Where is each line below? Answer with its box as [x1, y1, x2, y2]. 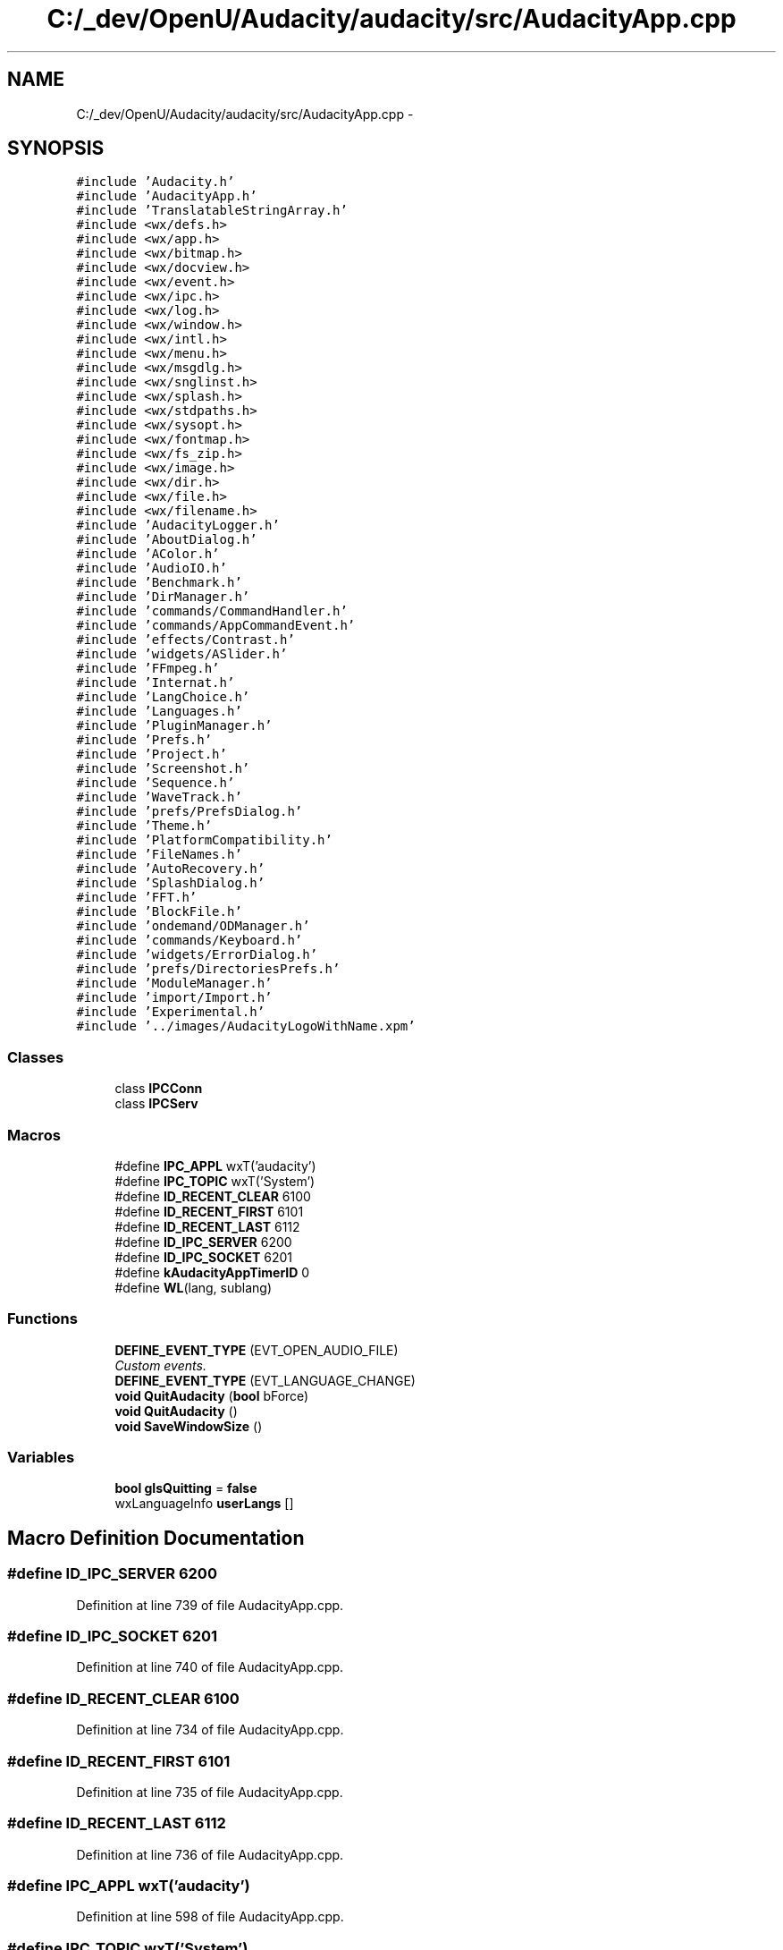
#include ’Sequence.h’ [76, 776, 235, 791]
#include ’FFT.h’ [76, 890, 198, 905]
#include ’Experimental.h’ [76, 1005, 265, 1020]
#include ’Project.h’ [76, 747, 227, 762]
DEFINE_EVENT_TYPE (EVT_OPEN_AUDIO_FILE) [114, 1342, 399, 1358]
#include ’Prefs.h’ [76, 733, 213, 748]
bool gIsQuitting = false [114, 1480, 257, 1496]
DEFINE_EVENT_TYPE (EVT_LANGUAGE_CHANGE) [114, 1372, 416, 1388]
